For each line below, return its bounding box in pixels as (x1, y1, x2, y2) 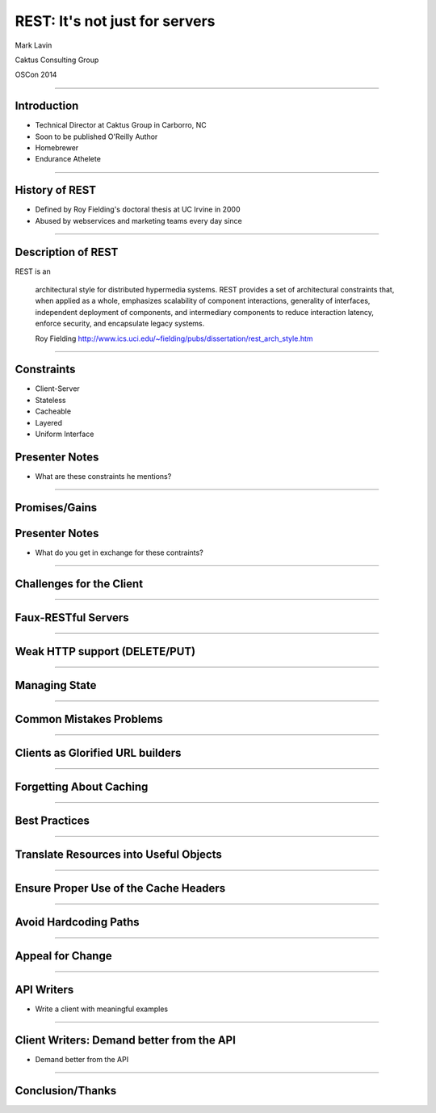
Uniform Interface (35, 429, 94, 439)
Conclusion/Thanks (15, 1083, 117, 1098)
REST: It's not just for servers (15, 12, 216, 30)
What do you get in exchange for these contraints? (35, 548, 203, 557)
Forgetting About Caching (15, 779, 149, 793)
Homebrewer (35, 143, 79, 153)
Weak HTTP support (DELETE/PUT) (15, 645, 196, 658)
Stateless (35, 395, 66, 405)
